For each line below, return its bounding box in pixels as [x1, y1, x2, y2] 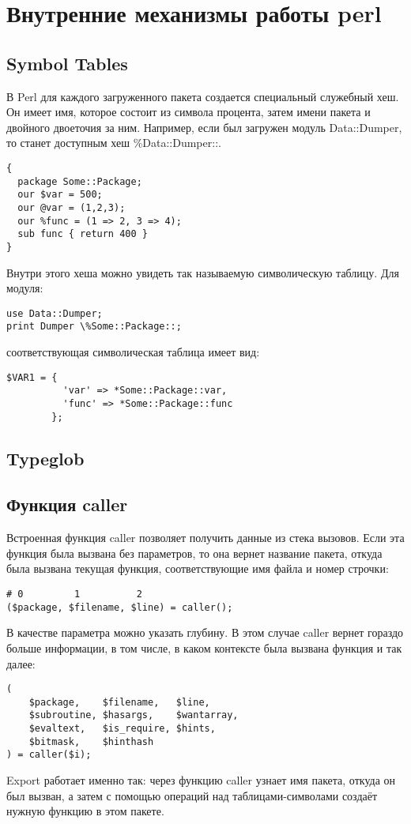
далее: [6, 655, 36, 672]
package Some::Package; [17, 175, 142, 187]
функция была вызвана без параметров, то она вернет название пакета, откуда [6, 544, 383, 561]
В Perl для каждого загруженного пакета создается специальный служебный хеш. [6, 88, 399, 104]
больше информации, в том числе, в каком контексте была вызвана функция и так [6, 639, 402, 656]
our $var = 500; [17, 189, 103, 201]
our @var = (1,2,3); [17, 201, 126, 213]
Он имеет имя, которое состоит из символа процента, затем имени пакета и [6, 103, 371, 120]
